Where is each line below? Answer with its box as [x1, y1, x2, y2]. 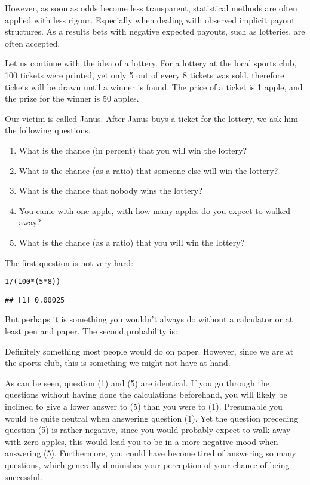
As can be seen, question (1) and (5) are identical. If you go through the [5, 376, 269, 389]
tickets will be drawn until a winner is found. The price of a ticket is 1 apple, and [5, 80, 303, 93]
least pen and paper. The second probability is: [5, 325, 177, 337]
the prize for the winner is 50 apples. [5, 92, 139, 105]
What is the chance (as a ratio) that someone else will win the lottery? [19, 164, 278, 176]
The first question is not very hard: [5, 256, 134, 269]
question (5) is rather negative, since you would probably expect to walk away [5, 423, 291, 436]
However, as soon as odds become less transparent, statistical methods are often [5, 2, 297, 14]
